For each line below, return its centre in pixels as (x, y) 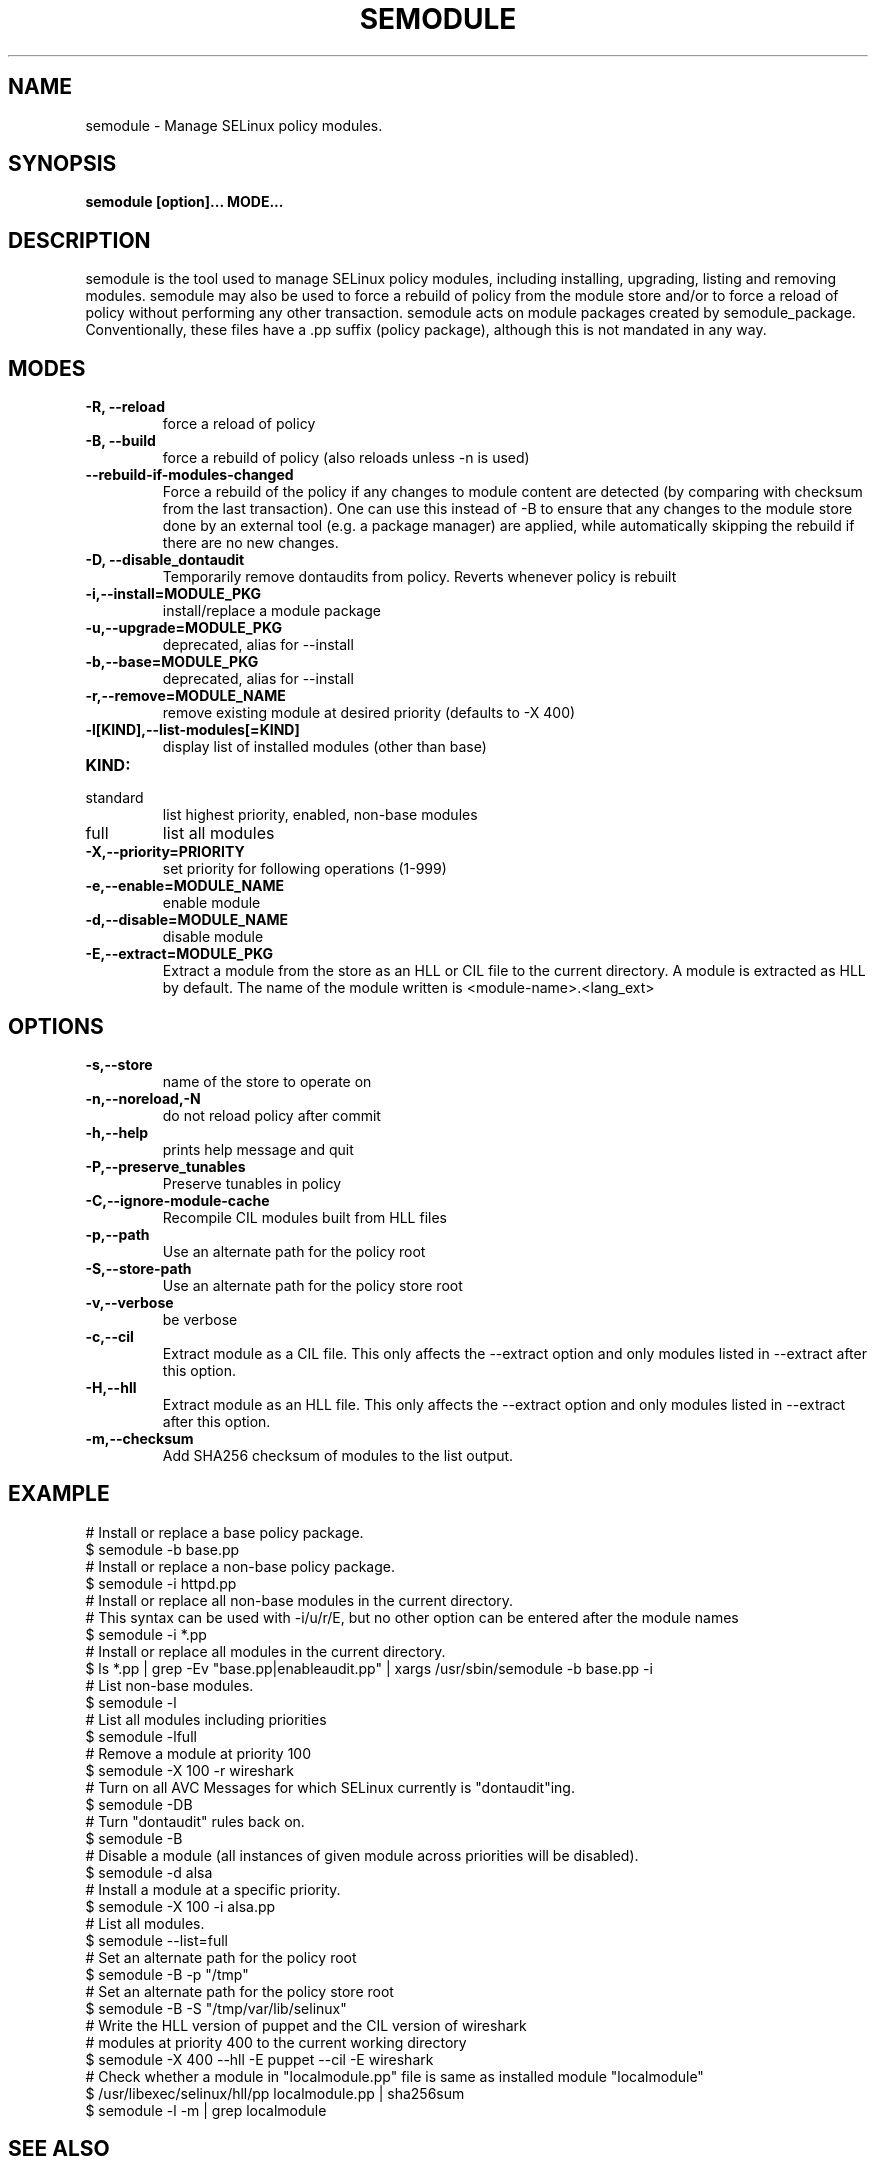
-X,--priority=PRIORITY (165, 852)
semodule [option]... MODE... (184, 202)
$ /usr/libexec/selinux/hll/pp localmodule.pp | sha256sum (275, 2093)
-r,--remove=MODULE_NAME (185, 696)
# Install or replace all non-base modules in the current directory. (299, 1600)
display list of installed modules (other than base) (324, 747)
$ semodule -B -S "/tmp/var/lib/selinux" (216, 2008)
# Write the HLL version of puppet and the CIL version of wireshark (306, 2025)
